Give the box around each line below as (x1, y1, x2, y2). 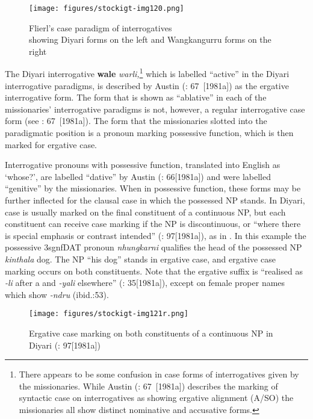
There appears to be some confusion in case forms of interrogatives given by (19, 368, 299, 380)
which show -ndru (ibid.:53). (5, 288, 109, 300)
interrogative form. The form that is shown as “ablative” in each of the (5, 91, 267, 104)
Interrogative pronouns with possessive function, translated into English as (5, 158, 280, 171)
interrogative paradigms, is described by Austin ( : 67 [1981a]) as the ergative (5, 79, 289, 92)
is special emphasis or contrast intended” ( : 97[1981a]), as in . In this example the (5, 229, 306, 241)
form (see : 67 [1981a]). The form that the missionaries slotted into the (5, 114, 267, 127)
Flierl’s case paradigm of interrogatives (29, 21, 172, 34)
